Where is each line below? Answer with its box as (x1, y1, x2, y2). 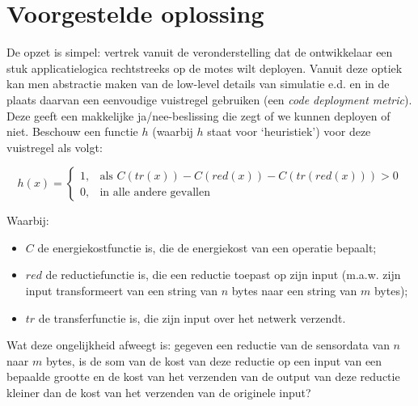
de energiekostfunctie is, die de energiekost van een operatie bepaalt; (37, 239, 377, 256)
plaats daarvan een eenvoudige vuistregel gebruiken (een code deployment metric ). (6, 91, 412, 108)
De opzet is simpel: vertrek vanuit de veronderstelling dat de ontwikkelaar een (6, 44, 393, 61)
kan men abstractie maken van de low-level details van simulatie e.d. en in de (6, 75, 390, 92)
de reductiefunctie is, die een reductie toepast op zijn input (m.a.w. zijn (45, 266, 401, 283)
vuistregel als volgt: (6, 138, 103, 155)
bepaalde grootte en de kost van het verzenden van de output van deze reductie (6, 368, 400, 385)
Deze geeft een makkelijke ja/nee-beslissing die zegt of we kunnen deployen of (6, 107, 391, 124)
